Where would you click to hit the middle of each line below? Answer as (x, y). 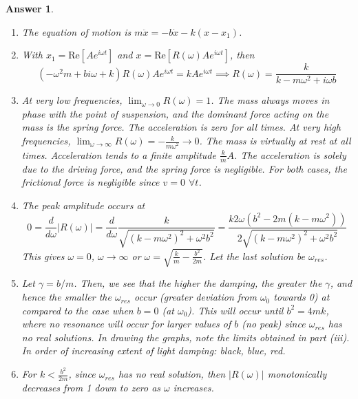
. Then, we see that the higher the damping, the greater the (198, 283)
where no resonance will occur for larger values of (126, 324)
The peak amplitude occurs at (83, 205)
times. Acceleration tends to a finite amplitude (119, 154)
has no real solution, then (172, 374)
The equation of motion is (76, 31)
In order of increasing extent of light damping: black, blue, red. (154, 351)
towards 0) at (302, 297)
